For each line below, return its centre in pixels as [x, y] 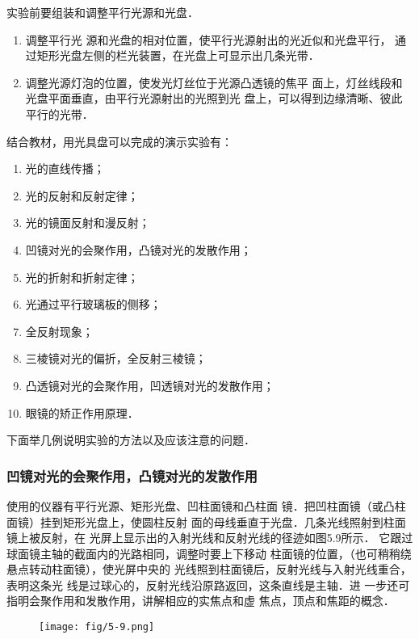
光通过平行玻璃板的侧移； [93, 304]
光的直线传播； [65, 168]
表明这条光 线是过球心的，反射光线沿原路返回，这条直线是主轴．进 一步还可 [208, 584]
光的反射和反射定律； [82, 195]
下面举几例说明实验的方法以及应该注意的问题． [131, 440]
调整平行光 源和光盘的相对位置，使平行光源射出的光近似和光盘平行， [208, 39]
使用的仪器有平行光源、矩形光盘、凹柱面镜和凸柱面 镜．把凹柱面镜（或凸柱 [206, 505]
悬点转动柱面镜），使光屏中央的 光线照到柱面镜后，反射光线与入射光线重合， [209, 569]
